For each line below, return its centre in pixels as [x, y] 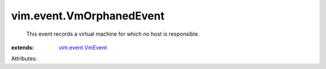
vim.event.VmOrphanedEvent [88, 16]
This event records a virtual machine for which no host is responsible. [113, 34]
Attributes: [24, 59]
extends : [23, 47]
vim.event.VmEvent [83, 47]
